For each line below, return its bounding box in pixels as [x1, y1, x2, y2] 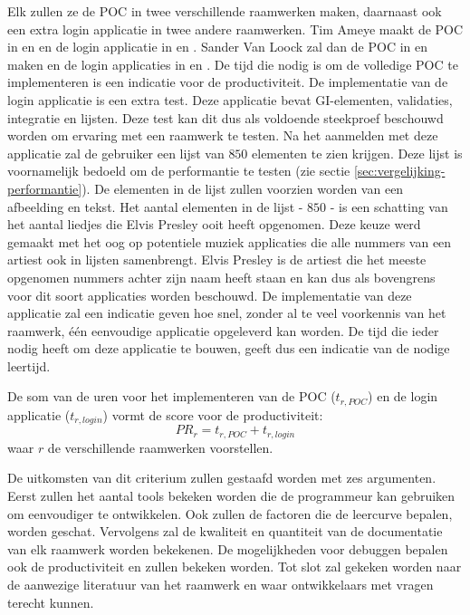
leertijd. [7, 356, 51, 375]
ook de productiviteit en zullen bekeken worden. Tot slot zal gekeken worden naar [7, 557, 462, 576]
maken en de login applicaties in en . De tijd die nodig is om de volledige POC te [7, 54, 458, 73]
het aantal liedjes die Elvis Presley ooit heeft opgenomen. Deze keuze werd [7, 215, 421, 234]
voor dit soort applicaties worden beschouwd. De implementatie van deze [7, 285, 412, 304]
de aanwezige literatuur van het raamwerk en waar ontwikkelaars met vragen [7, 574, 434, 593]
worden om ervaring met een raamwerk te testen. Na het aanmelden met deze [7, 126, 438, 145]
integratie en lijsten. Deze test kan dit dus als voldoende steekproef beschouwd [7, 108, 444, 127]
